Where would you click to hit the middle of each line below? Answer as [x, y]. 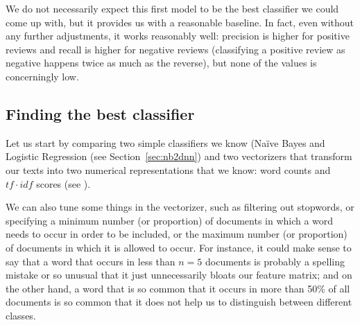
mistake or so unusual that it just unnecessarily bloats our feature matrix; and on [179, 275]
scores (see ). [63, 183]
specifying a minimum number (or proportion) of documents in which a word [170, 220]
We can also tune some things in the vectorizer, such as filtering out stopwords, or [180, 207]
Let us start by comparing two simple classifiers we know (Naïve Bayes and [165, 142]
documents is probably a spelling [275, 261]
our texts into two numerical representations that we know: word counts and [168, 169]
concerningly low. [42, 76]
